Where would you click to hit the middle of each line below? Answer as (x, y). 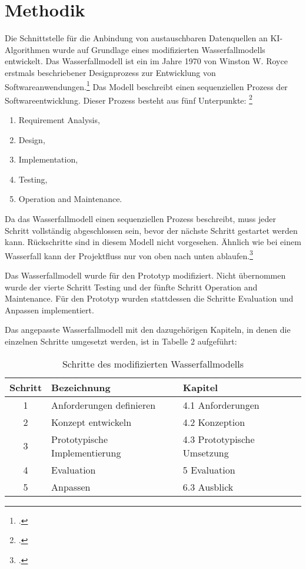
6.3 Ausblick (208, 487)
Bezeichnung (81, 387)
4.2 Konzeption (214, 422)
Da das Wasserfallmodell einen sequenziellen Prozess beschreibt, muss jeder (140, 218)
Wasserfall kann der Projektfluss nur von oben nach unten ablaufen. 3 (129, 254)
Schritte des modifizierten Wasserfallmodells (153, 363)
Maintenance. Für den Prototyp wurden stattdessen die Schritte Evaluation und (149, 298)
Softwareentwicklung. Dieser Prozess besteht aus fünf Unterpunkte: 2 (129, 99)
